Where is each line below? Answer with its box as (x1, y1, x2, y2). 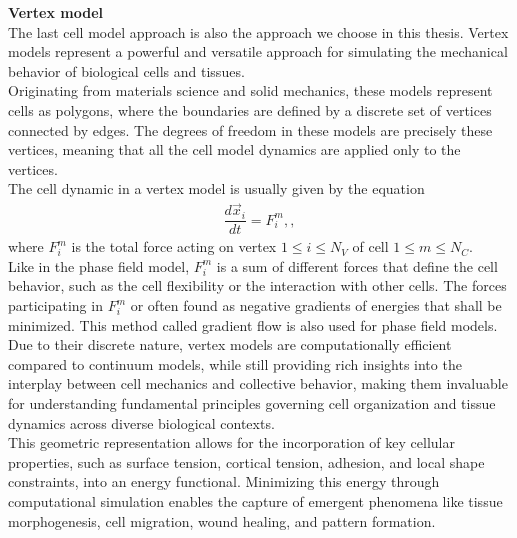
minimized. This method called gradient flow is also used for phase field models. (8, 314, 498, 335)
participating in (8, 295, 103, 316)
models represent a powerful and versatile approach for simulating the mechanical (8, 41, 508, 62)
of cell (352, 236, 389, 257)
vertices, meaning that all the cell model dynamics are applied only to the (8, 139, 461, 160)
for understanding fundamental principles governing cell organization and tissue (8, 393, 496, 413)
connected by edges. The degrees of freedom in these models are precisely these (8, 119, 493, 140)
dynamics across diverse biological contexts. (8, 412, 275, 433)
